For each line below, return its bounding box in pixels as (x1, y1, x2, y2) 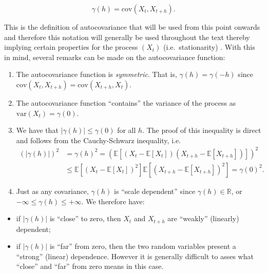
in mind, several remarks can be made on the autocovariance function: (4, 51, 225, 62)
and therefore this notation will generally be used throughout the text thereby (4, 31, 250, 42)
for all (117, 125, 136, 135)
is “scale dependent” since (114, 185, 196, 196)
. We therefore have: (81, 196, 145, 206)
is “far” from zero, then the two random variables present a (49, 241, 236, 251)
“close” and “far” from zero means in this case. (16, 261, 164, 271)
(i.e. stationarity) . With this (163, 42, 255, 52)
